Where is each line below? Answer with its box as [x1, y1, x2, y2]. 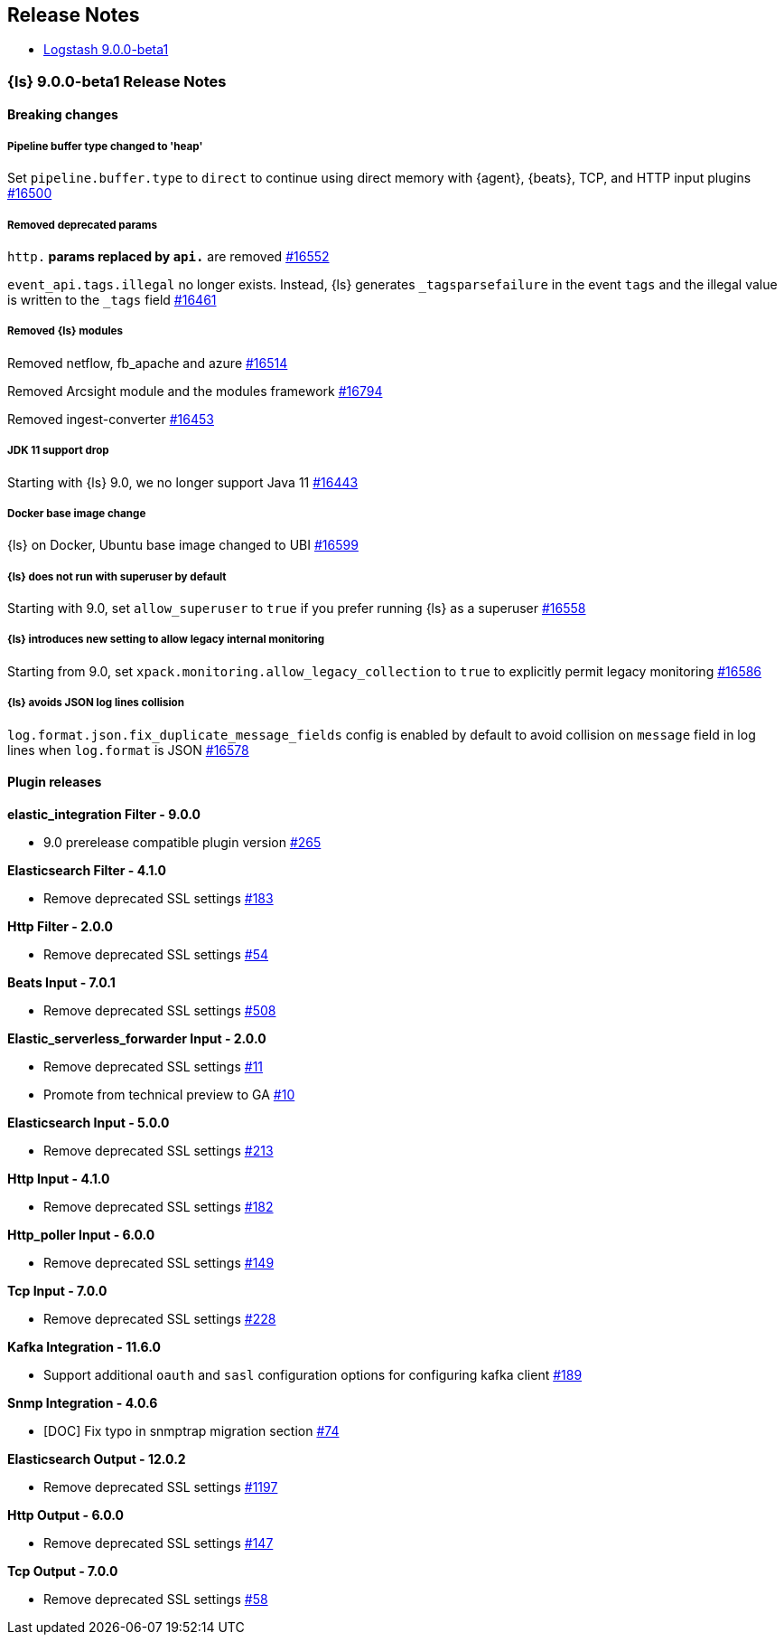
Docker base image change [7, 506, 146, 520]
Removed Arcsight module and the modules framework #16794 [7, 382, 383, 399]
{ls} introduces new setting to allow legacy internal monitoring [7, 633, 325, 646]
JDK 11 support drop [7, 444, 109, 458]
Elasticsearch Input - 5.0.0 [7, 1114, 170, 1130]
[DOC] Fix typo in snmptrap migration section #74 [43, 1422, 340, 1439]
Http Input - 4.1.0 [7, 1170, 110, 1186]
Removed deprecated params [7, 218, 157, 231]
